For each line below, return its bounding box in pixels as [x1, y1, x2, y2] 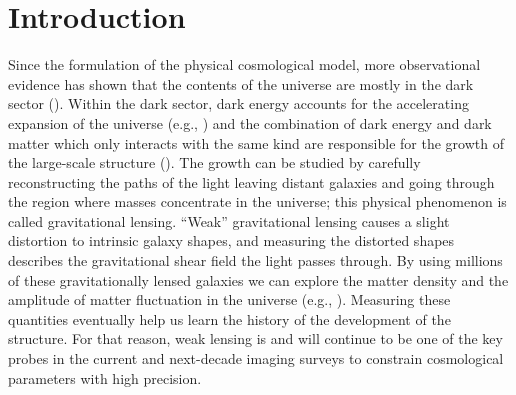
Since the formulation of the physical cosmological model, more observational [8, 54, 481, 75]
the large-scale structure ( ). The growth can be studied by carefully [8, 152, 421, 173]
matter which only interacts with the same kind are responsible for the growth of [8, 132, 504, 153]
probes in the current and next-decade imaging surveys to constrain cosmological [8, 348, 504, 369]
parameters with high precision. [8, 367, 202, 388]
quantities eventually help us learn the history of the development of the [8, 308, 451, 329]
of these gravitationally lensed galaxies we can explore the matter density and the [8, 269, 509, 290]
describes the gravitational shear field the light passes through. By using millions [8, 250, 503, 271]
